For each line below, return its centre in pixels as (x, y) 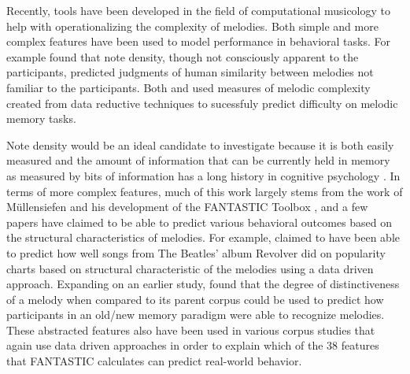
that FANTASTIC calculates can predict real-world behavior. (154, 361)
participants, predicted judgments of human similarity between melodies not (190, 72)
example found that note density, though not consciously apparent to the (183, 56)
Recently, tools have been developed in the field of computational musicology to (199, 10)
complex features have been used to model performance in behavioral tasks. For (198, 41)
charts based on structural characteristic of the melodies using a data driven (190, 268)
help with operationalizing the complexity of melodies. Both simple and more (192, 26)
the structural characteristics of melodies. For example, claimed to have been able (203, 237)
